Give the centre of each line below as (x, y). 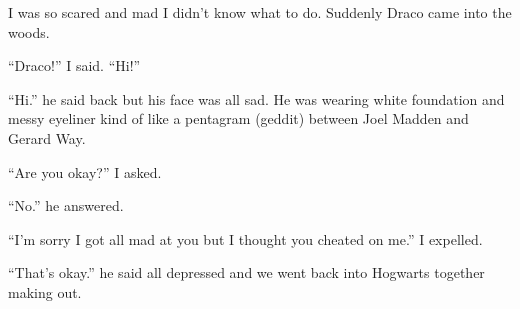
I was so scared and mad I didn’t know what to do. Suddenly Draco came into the (260, 12)
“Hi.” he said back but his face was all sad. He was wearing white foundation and (256, 98)
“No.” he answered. (66, 205)
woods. (29, 31)
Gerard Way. (47, 137)
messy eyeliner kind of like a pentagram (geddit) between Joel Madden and (238, 118)
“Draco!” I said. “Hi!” (74, 65)
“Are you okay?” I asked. (85, 171)
